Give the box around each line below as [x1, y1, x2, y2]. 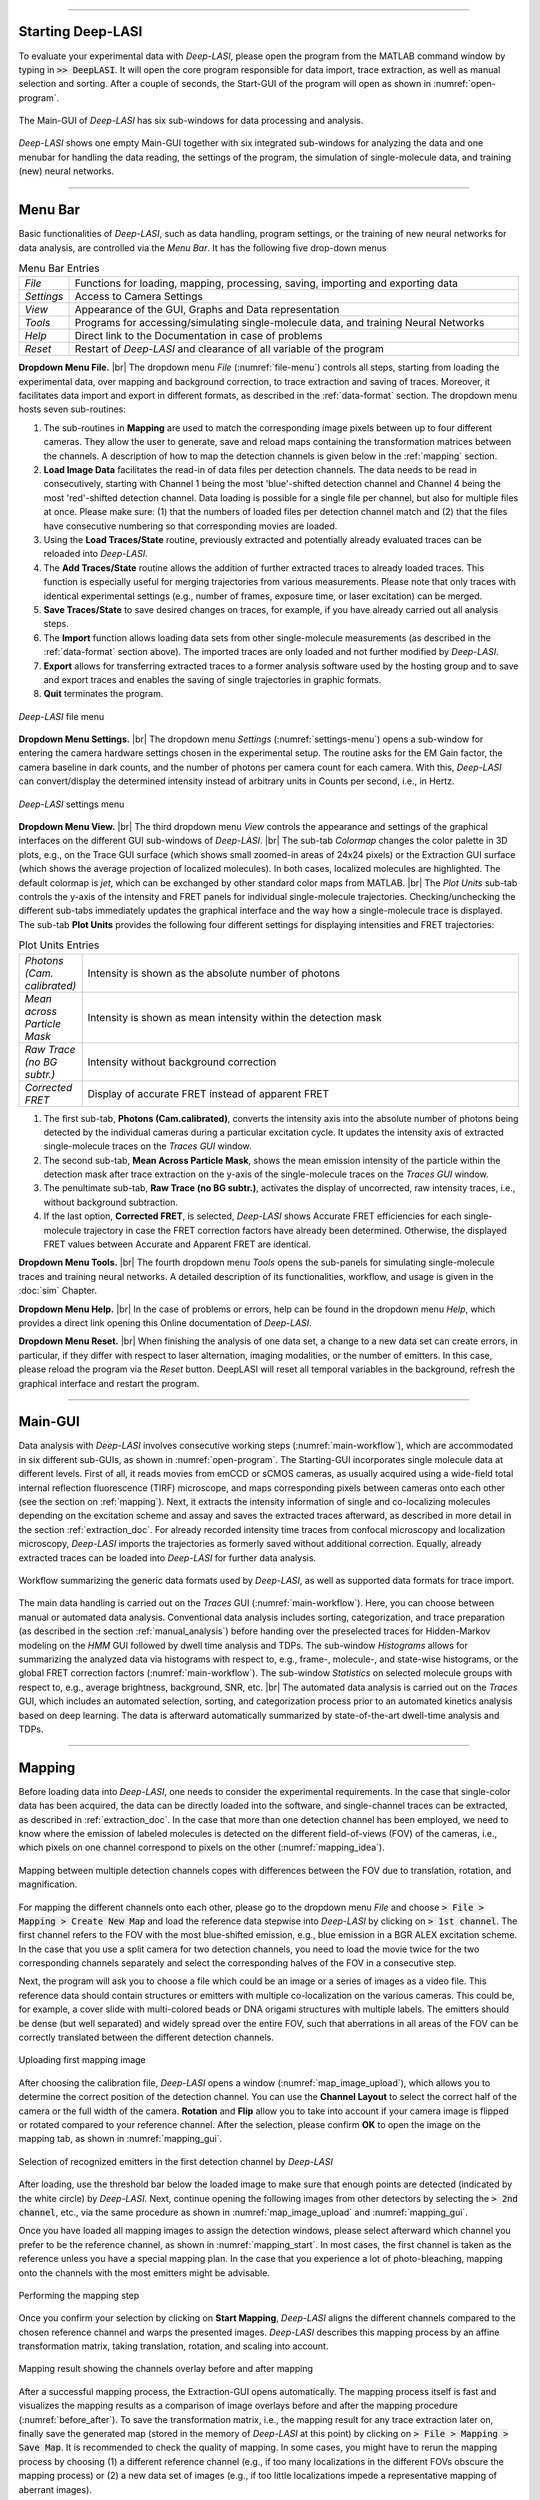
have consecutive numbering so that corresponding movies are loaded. [43, 520, 338, 532]
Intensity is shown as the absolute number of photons [87, 966, 340, 980]
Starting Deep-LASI [18, 23, 143, 40]
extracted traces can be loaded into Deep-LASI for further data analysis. [18, 1551, 317, 1564]
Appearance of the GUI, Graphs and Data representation [74, 303, 340, 317]
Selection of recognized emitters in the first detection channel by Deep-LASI [18, 2155, 334, 2167]
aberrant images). [18, 2483, 92, 2495]
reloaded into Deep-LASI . [43, 548, 149, 560]
